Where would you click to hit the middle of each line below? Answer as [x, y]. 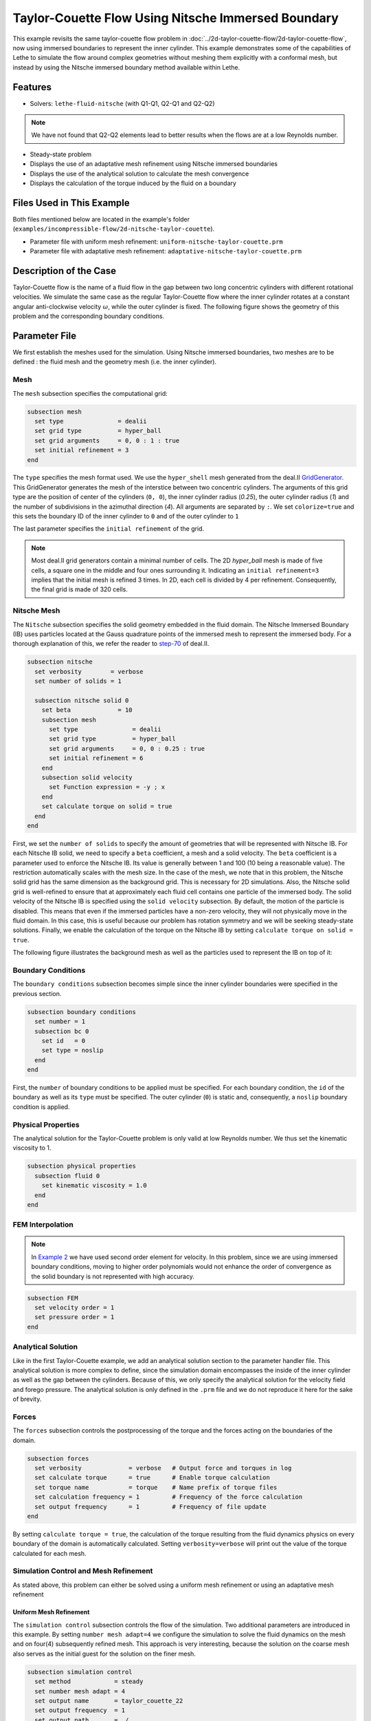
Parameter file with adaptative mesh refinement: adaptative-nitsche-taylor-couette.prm [166, 251]
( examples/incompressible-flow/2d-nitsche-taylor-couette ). [114, 229]
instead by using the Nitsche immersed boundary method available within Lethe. [126, 67]
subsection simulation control [80, 1672]
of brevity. [27, 1399]
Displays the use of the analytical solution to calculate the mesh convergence [139, 173]
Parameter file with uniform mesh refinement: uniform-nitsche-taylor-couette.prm [156, 242]
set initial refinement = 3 [82, 450]
